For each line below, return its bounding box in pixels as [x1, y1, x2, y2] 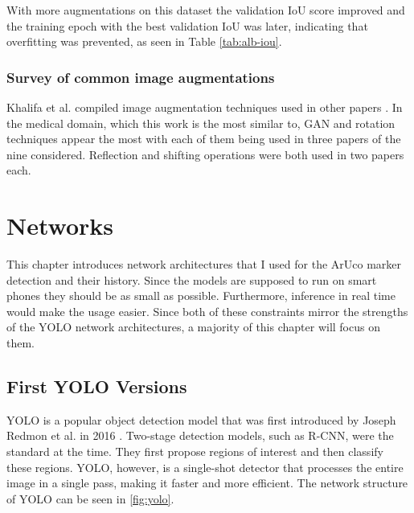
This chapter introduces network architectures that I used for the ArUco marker [6, 256, 402, 273]
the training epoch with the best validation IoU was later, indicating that [6, 17, 368, 34]
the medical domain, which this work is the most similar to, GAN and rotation [6, 114, 396, 131]
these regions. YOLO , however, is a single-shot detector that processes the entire [6, 458, 404, 475]
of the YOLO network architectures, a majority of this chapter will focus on [6, 318, 380, 335]
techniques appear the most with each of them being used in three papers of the [6, 130, 401, 147]
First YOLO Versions [6, 374, 187, 399]
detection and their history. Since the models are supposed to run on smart [6, 271, 377, 288]
